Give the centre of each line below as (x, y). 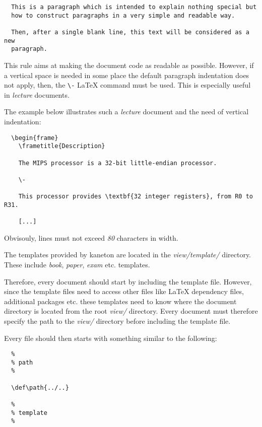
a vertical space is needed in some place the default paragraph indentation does (127, 75)
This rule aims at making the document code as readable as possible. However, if (129, 65)
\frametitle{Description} (62, 146)
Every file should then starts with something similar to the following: (111, 338)
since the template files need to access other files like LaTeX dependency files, (124, 291)
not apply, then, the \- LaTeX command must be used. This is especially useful (127, 85)
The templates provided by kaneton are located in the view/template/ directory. (128, 255)
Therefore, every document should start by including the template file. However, (128, 281)
